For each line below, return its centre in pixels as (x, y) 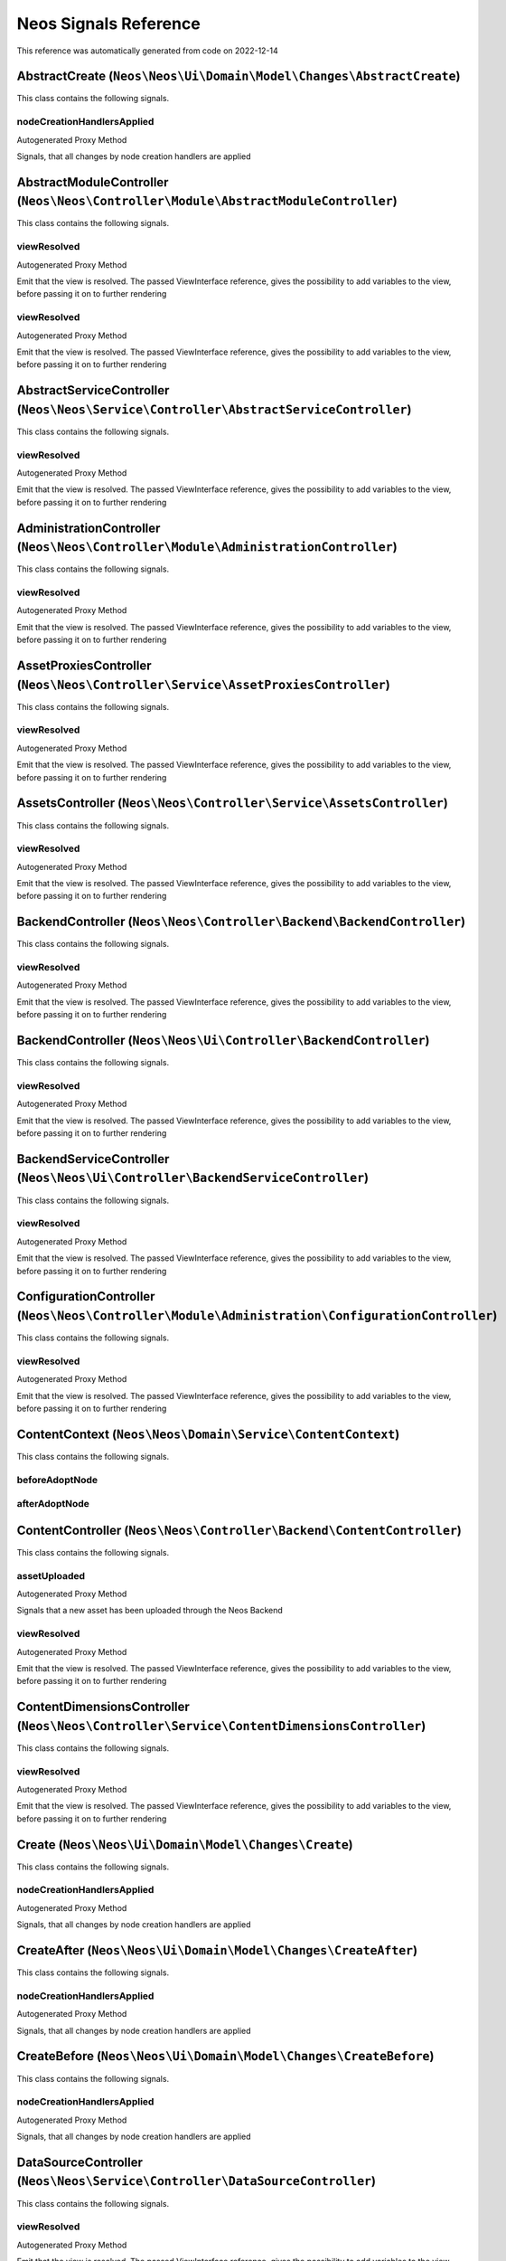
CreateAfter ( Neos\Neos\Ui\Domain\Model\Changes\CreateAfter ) (217, 1950)
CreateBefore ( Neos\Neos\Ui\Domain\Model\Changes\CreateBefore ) (225, 2056)
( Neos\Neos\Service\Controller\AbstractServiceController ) (214, 409)
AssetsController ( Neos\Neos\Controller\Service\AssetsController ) (233, 804)
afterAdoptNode (53, 1504)
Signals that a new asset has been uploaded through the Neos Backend (150, 1611)
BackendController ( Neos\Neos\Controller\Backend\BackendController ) (241, 922)
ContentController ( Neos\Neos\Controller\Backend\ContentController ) (239, 1530)
